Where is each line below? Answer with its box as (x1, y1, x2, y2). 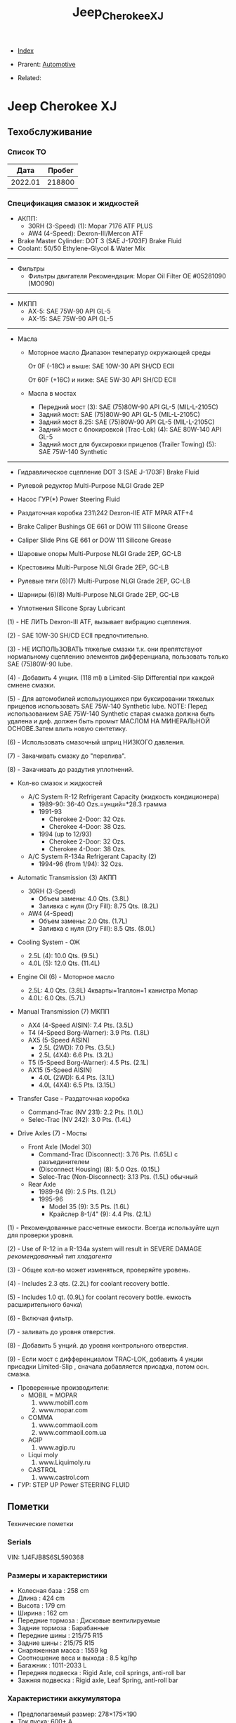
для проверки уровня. (7, 1231, 74, 1239)
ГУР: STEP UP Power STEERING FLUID (17, 1480, 130, 1489)
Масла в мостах (27, 389, 77, 397)
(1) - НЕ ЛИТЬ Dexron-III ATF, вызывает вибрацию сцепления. (7, 617, 192, 626)
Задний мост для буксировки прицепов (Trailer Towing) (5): (38, 440, 216, 449)
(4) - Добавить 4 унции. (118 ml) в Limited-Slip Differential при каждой (7, 673, 215, 682)
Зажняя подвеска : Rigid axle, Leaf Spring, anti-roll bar (17, 1676, 178, 1684)
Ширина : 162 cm (17, 1609, 68, 1618)
